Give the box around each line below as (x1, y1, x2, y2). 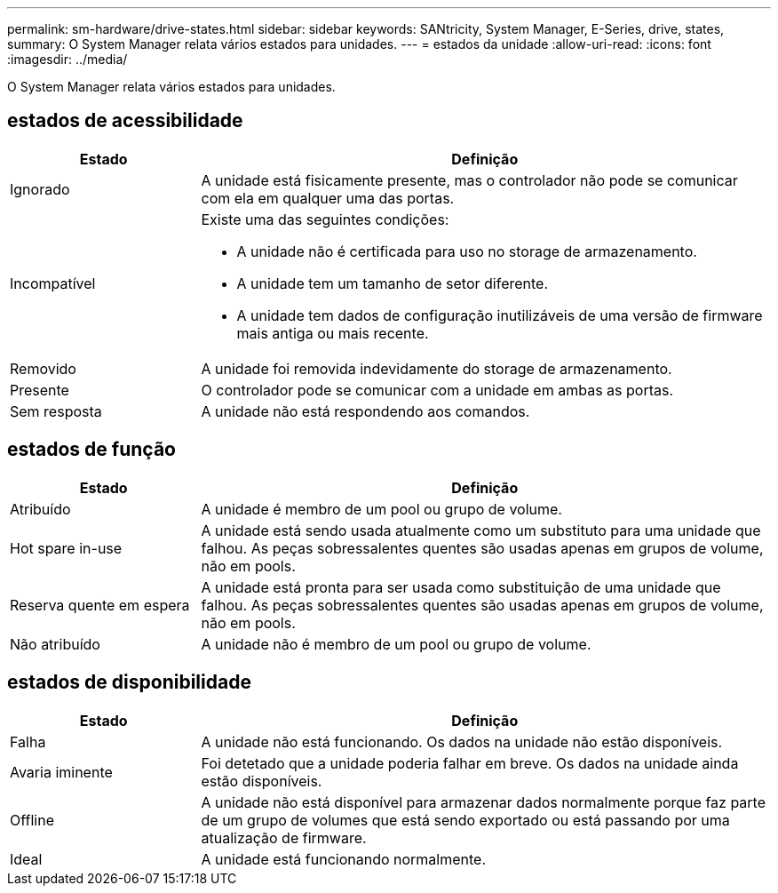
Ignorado (10, 179, 70, 198)
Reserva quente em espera (10, 595, 190, 614)
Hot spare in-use (10, 538, 123, 557)
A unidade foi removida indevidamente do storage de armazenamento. (201, 359, 672, 378)
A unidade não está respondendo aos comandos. (201, 402, 530, 420)
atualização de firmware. (201, 828, 367, 847)
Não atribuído (10, 634, 100, 653)
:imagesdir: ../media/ (7, 52, 128, 67)
